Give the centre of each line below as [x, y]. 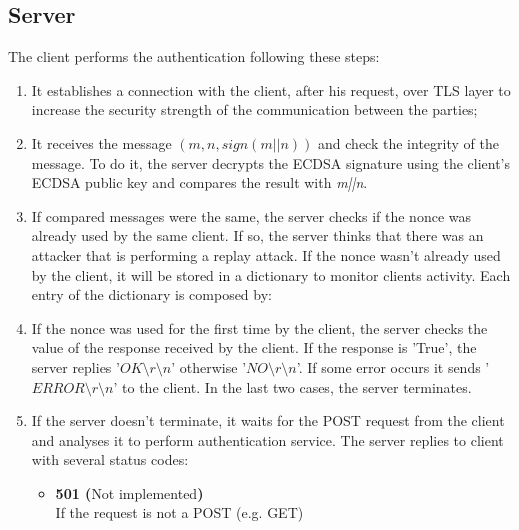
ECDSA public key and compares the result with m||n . [199, 182]
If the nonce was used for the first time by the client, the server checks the [259, 327]
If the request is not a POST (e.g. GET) [179, 512]
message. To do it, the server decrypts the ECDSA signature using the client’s [271, 162]
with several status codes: [110, 459]
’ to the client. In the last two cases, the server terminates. [292, 386]
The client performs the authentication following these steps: [194, 56]
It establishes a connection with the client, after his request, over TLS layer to [271, 89]
